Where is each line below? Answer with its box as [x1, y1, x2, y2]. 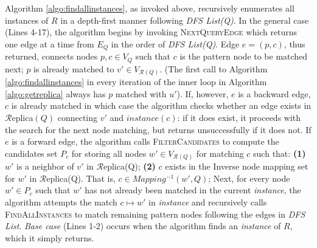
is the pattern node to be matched [179, 50, 308, 63]
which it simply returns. [5, 231, 94, 244]
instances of [5, 13, 49, 26]
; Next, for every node [208, 171, 290, 184]
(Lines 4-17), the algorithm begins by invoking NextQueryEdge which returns [5, 26, 298, 38]
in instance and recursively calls [148, 196, 267, 208]
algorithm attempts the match [5, 196, 117, 208]
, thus [284, 37, 305, 50]
